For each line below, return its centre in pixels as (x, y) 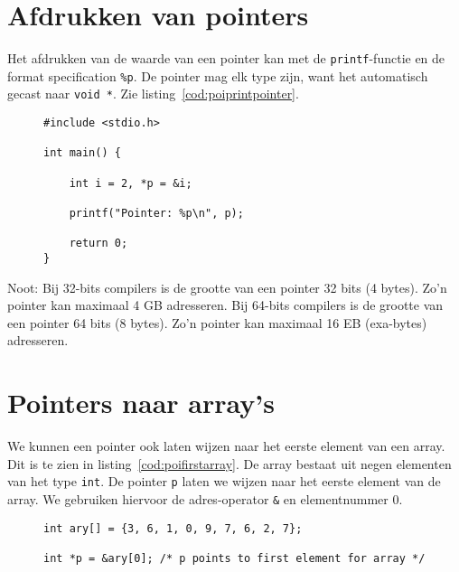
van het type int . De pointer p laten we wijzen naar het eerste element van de (224, 481)
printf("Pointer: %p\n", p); (156, 214)
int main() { (82, 153)
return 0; (98, 244)
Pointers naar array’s (141, 403)
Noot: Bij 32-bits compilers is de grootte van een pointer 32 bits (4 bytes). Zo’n (227, 287)
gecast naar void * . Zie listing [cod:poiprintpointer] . (153, 94)
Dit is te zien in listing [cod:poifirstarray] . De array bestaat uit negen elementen (229, 463)
